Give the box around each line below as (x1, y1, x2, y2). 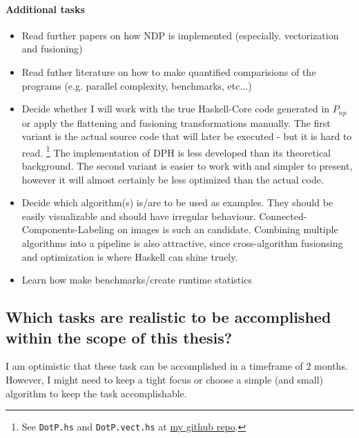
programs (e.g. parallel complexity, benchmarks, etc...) (21, 78, 252, 92)
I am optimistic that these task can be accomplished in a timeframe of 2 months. (6, 359, 348, 373)
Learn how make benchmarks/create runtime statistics (21, 272, 252, 287)
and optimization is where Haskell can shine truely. (21, 249, 238, 263)
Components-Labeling (21, 222, 115, 237)
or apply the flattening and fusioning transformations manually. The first (21, 115, 331, 130)
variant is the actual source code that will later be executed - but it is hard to (21, 129, 352, 143)
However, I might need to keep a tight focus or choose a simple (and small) (6, 372, 323, 386)
